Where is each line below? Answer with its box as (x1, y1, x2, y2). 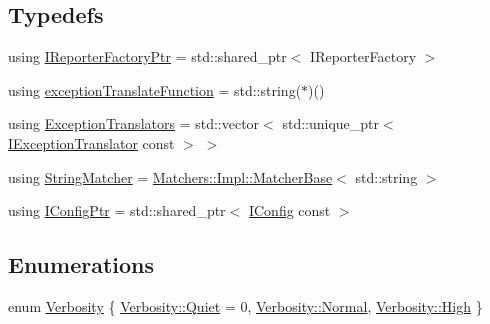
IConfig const (248, 200, 331, 221)
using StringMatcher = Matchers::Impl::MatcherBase (8, 166, 333, 187)
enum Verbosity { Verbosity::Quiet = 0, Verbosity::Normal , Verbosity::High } (8, 295, 483, 316)
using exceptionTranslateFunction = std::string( (8, 79, 302, 100)
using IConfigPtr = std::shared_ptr (8, 200, 226, 221)
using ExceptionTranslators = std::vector (8, 113, 260, 134)
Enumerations (8, 249, 155, 280)
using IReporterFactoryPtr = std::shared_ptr (8, 46, 287, 67)
